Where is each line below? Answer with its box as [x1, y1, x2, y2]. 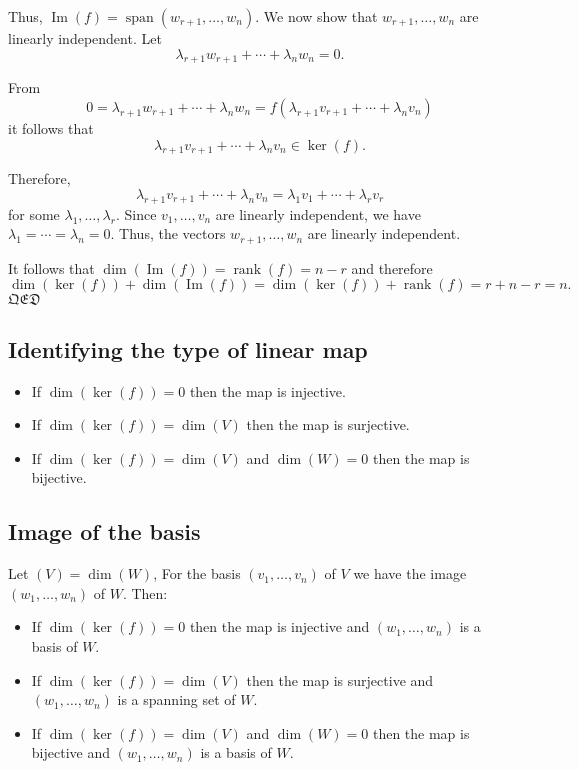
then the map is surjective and [246, 669, 434, 690]
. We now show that [255, 6, 378, 26]
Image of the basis [8, 516, 201, 547]
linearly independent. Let [8, 28, 162, 48]
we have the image [353, 563, 467, 584]
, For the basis [153, 563, 241, 584]
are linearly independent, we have [215, 203, 421, 224]
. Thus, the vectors [110, 223, 226, 244]
